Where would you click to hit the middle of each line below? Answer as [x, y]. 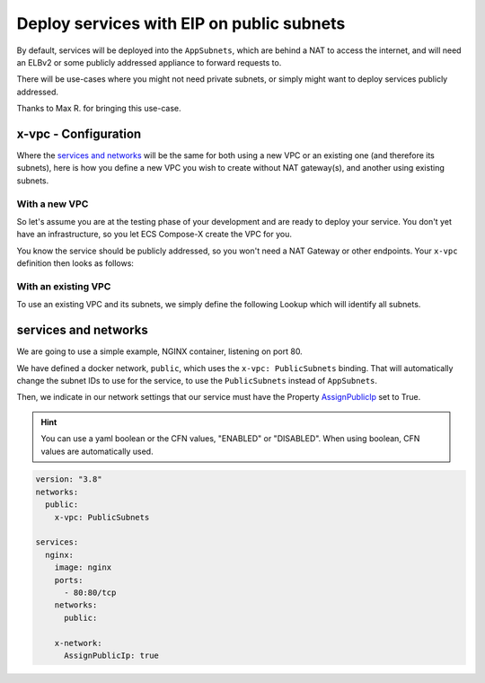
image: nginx [83, 568]
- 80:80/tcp [90, 593]
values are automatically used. [97, 451]
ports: [69, 580]
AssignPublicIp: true [111, 655]
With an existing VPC [64, 286]
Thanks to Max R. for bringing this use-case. [99, 109]
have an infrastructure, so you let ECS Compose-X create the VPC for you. [154, 235]
